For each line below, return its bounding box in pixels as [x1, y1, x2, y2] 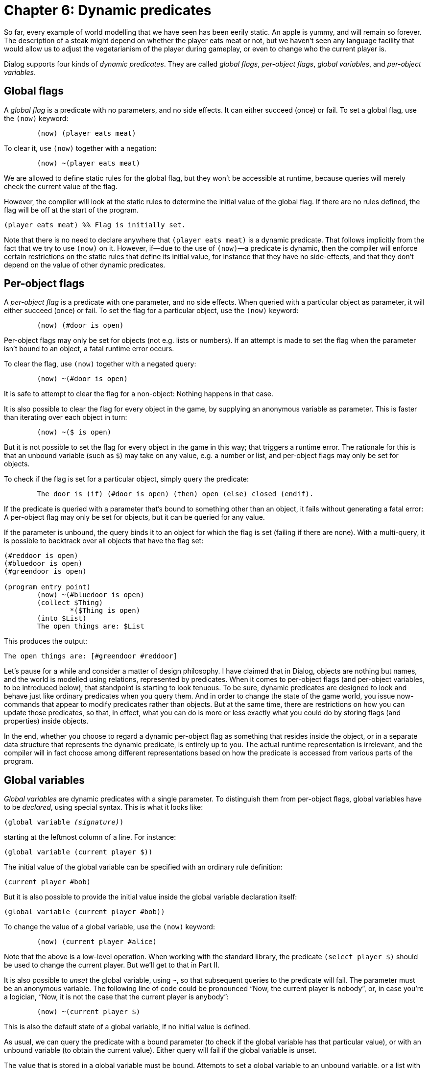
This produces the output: [4, 637, 88, 646]
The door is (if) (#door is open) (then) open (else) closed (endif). [37, 490, 314, 498]
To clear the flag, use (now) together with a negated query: [4, 360, 196, 368]
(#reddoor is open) [4, 552, 78, 560]
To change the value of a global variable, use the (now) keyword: [4, 922, 215, 931]
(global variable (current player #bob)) [4, 908, 165, 916]
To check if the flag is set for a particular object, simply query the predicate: [4, 475, 249, 484]
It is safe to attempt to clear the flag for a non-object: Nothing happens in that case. [4, 389, 274, 398]
